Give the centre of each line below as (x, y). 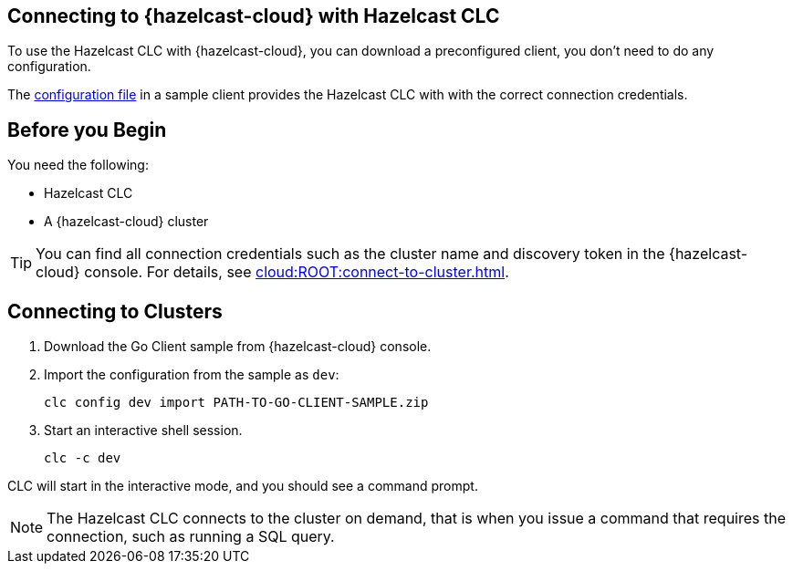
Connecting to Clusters (115, 311)
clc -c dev (83, 458)
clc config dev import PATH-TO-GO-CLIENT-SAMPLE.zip (236, 403)
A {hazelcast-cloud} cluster (126, 222)
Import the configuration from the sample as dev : (192, 375)
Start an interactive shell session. (143, 431)
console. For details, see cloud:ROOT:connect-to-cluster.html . (297, 272)
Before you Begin (87, 130)
